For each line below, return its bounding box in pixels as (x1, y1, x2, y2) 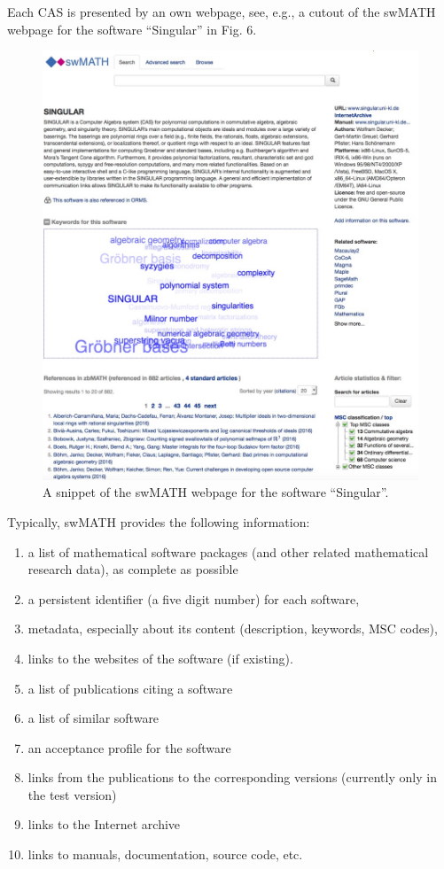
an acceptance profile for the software (27, 738, 231, 756)
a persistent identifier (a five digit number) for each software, (27, 589, 360, 608)
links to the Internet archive (27, 815, 181, 834)
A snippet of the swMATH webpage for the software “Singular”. (43, 483, 389, 501)
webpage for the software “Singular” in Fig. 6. (7, 19, 257, 38)
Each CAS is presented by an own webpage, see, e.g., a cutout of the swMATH (7, 3, 436, 20)
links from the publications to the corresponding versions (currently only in (27, 768, 437, 787)
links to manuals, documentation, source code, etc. (27, 845, 303, 864)
